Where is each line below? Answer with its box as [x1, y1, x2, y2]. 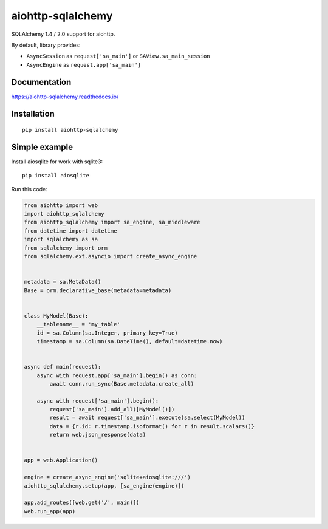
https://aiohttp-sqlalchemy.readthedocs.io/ [11, 93, 119, 100]
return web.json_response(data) [49, 431, 146, 439]
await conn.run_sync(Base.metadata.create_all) [49, 380, 194, 387]
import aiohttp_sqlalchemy [24, 210, 104, 217]
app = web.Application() [24, 457, 98, 464]
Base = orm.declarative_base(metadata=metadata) [24, 287, 172, 294]
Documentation [11, 77, 72, 87]
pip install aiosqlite [22, 172, 90, 179]
